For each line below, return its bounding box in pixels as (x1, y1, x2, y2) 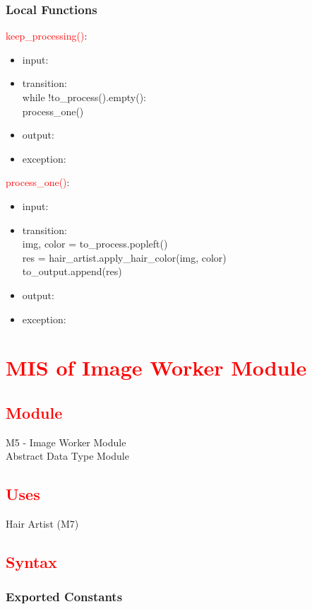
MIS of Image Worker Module (6, 353, 307, 382)
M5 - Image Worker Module (6, 434, 126, 449)
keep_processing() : (6, 28, 88, 43)
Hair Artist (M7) (6, 516, 79, 531)
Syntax (6, 551, 57, 573)
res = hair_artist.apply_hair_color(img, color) (22, 250, 227, 265)
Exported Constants (6, 588, 123, 605)
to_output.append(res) (22, 264, 122, 279)
